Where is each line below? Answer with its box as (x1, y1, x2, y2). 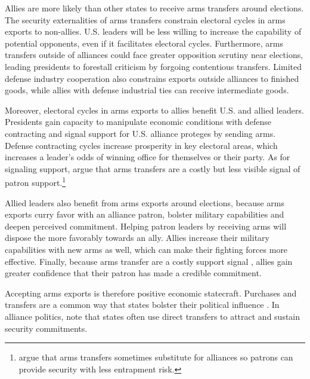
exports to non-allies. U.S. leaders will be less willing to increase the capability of (5, 25, 302, 38)
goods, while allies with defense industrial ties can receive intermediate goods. (5, 84, 289, 96)
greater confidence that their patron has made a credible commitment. (5, 267, 262, 279)
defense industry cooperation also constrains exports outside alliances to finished (5, 72, 299, 84)
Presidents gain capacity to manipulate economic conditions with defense (5, 115, 271, 128)
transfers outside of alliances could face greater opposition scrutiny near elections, (5, 48, 303, 61)
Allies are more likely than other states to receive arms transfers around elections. (5, 2, 304, 14)
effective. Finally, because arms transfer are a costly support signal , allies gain (5, 255, 293, 267)
